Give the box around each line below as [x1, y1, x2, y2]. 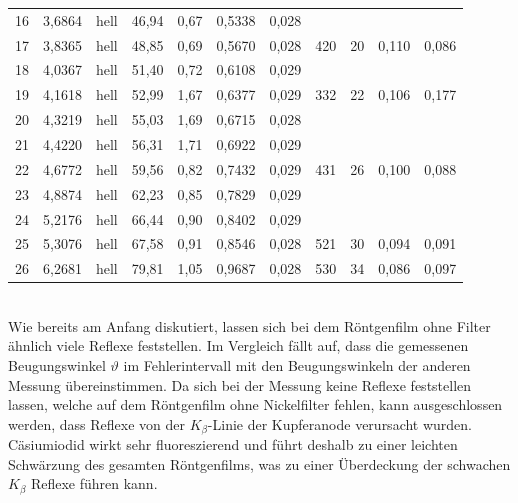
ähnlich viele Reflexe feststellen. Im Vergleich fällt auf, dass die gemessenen [8, 335, 469, 356]
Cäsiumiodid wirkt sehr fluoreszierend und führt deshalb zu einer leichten [8, 434, 458, 455]
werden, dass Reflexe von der [8, 413, 185, 434]
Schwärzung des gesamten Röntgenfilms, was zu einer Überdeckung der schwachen [8, 453, 511, 474]
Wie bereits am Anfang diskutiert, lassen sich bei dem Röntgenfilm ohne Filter [8, 315, 491, 336]
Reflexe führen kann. [30, 473, 158, 494]
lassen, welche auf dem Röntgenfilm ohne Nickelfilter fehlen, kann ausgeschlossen [8, 394, 503, 415]
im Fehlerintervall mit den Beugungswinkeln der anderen [123, 355, 471, 376]
